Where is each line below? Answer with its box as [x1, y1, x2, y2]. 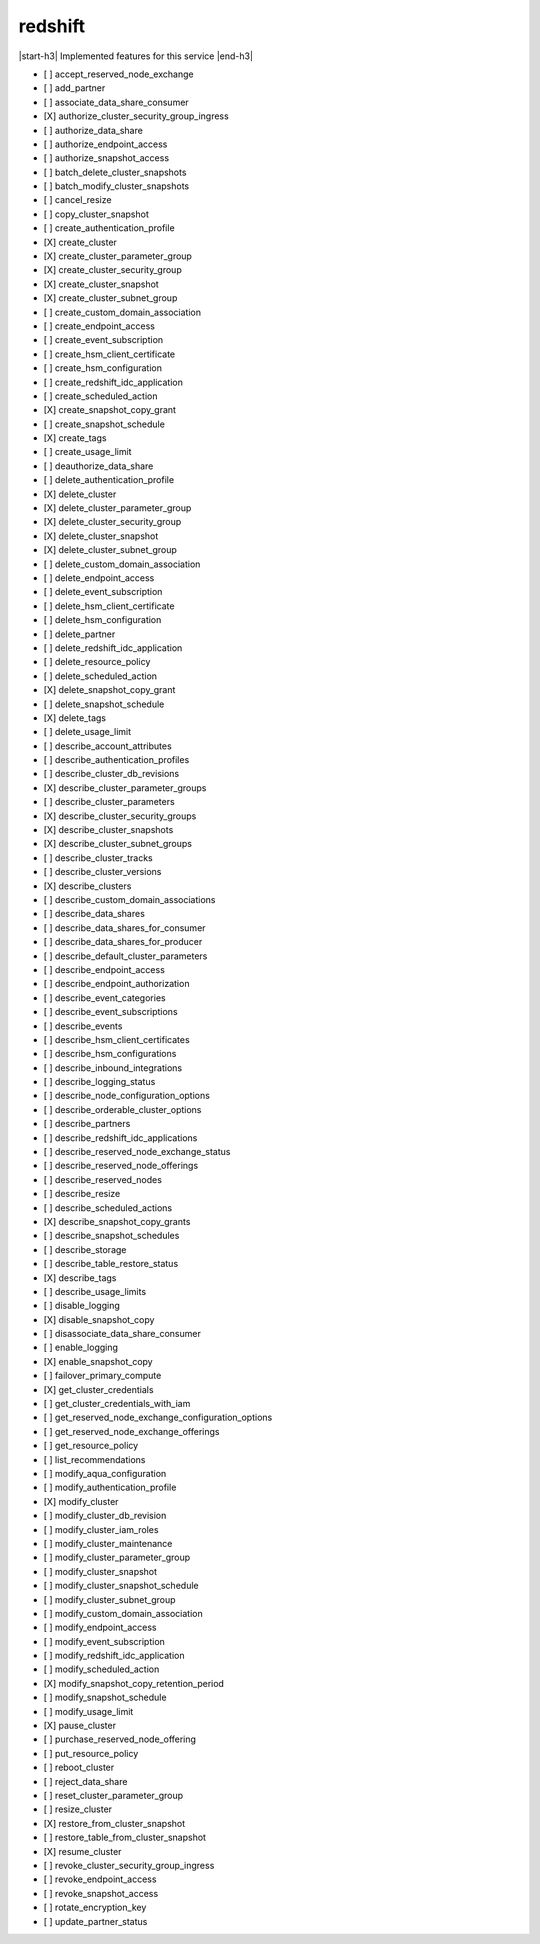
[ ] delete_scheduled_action [43, 670, 158, 682]
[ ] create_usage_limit [43, 446, 132, 458]
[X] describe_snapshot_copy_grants [43, 1215, 191, 1227]
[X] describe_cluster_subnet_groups [43, 838, 192, 850]
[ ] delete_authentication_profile [43, 474, 175, 486]
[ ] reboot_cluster [43, 1761, 115, 1774]
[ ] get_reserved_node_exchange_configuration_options [43, 1411, 273, 1424]
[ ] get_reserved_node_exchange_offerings [43, 1425, 220, 1437]
